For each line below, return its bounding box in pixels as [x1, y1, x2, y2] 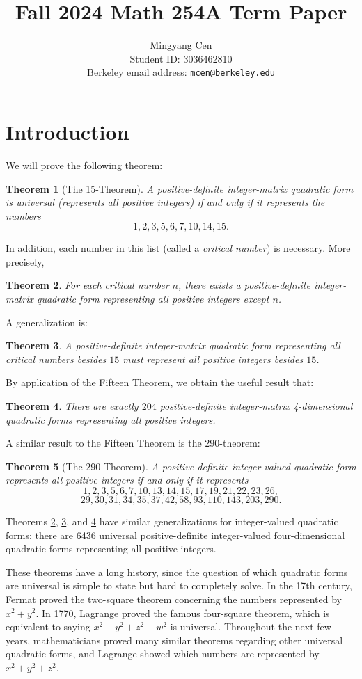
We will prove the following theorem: [6, 157, 163, 172]
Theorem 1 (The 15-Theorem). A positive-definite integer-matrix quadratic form [6, 181, 354, 195]
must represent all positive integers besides [123, 351, 304, 366]
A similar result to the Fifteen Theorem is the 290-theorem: [6, 436, 260, 450]
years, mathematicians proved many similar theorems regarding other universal [6, 632, 343, 647]
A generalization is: [6, 314, 88, 329]
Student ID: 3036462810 [129, 51, 233, 65]
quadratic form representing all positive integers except [36, 291, 269, 306]
